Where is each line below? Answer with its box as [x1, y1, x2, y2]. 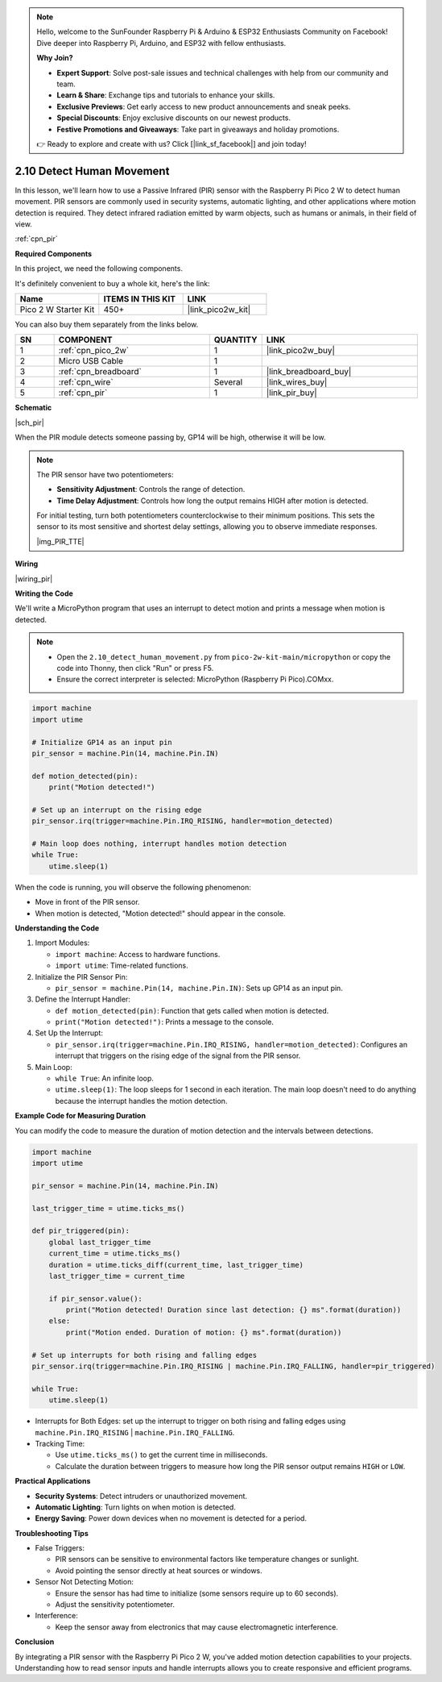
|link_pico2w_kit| [187, 303, 251, 314]
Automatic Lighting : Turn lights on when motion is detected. [35, 1502, 237, 1512]
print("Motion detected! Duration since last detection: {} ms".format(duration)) [65, 1305, 402, 1314]
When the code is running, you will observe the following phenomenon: [14, 882, 251, 892]
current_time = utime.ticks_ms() [48, 1249, 181, 1258]
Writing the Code [14, 589, 74, 598]
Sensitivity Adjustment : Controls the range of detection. [56, 485, 246, 494]
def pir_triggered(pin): [31, 1226, 130, 1235]
